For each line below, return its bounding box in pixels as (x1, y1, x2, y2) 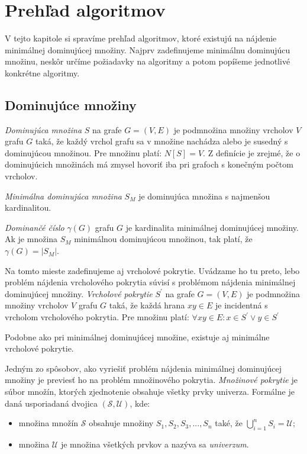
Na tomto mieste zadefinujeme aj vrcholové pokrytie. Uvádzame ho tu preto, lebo (5, 264, 300, 276)
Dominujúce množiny (5, 95, 137, 114)
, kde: (130, 397, 150, 409)
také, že (215, 417, 243, 429)
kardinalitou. (5, 201, 51, 214)
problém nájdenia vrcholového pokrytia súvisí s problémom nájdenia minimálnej (5, 276, 296, 288)
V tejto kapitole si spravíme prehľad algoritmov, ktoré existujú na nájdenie (5, 32, 277, 44)
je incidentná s (215, 299, 268, 311)
